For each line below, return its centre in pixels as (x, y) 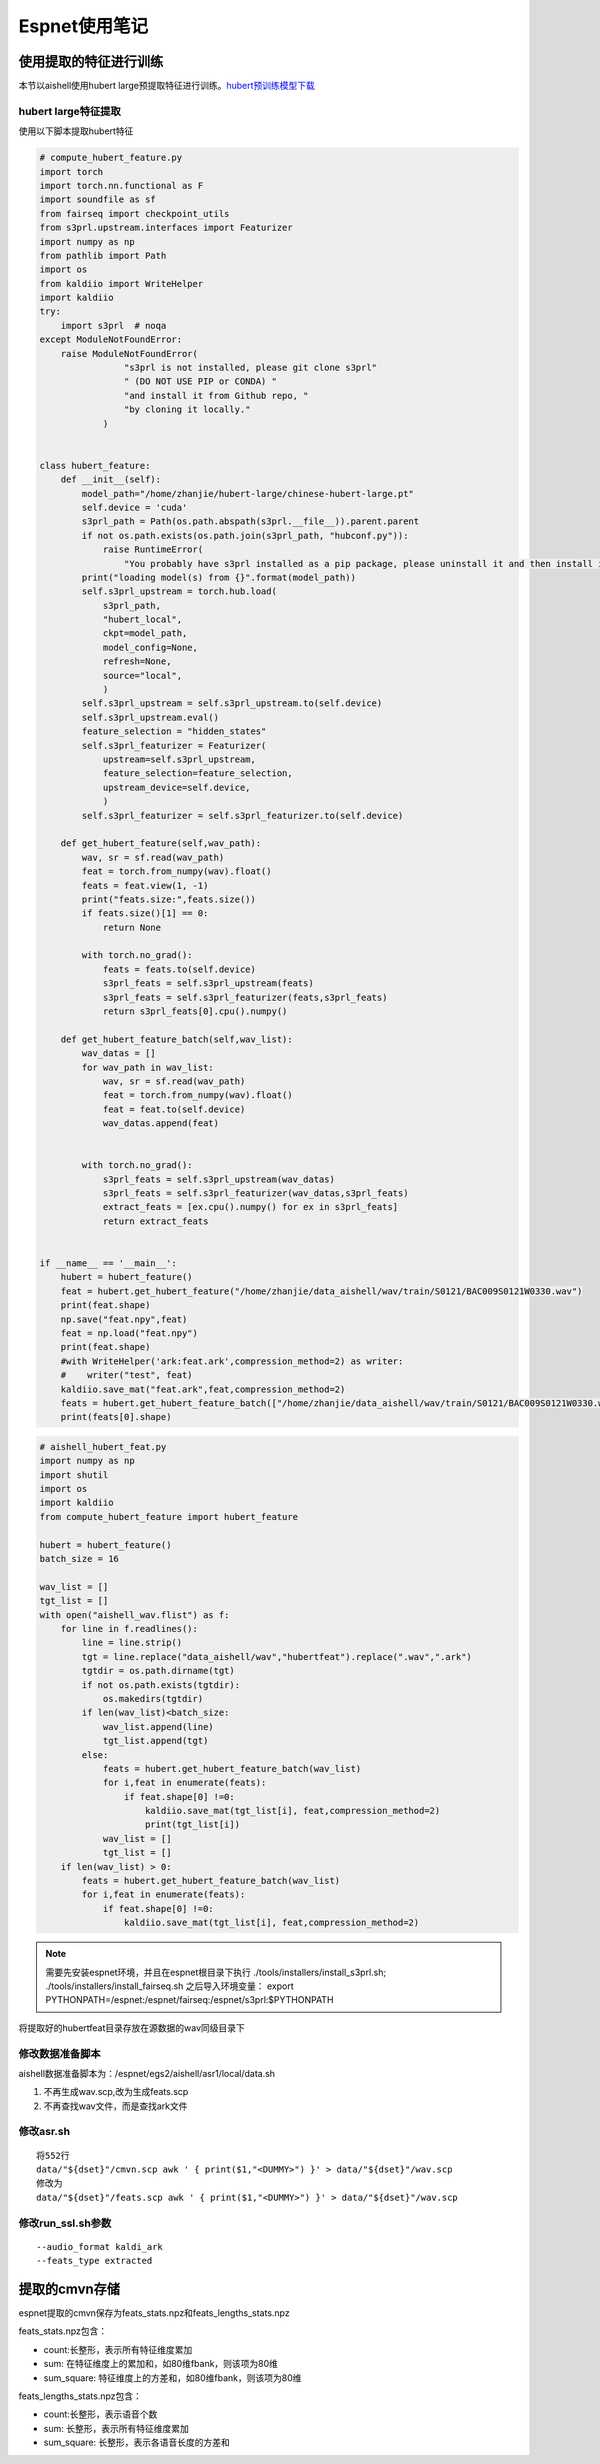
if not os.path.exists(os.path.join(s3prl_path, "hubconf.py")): (245, 535)
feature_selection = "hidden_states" (174, 731)
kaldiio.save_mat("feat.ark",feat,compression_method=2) (203, 1389)
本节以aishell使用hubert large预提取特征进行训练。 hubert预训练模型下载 (166, 86)
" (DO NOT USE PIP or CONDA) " (200, 381)
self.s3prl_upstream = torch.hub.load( (179, 591)
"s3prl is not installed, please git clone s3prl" (250, 368)
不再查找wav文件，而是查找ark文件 (116, 2106)
